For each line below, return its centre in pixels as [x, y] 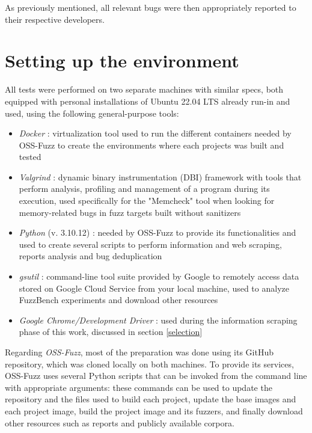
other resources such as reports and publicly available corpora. [120, 422]
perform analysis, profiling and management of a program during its [144, 189]
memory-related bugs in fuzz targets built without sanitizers [130, 212]
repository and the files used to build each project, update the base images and [151, 399]
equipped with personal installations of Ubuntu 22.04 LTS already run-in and [148, 101]
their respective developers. [55, 19]
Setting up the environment [122, 60]
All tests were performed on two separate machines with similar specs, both [144, 89]
